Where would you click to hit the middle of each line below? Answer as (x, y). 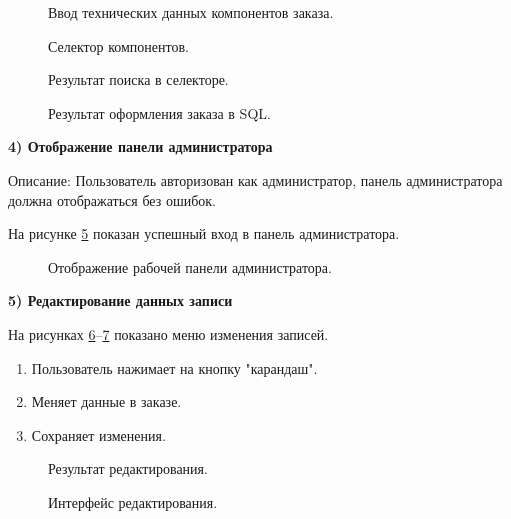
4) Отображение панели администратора (140, 146)
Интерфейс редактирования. (133, 501)
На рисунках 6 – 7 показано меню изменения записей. (168, 333)
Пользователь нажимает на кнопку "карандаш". (174, 367)
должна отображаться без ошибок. (112, 199)
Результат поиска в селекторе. (138, 79)
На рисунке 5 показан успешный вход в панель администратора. (204, 233)
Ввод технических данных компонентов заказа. (191, 12)
